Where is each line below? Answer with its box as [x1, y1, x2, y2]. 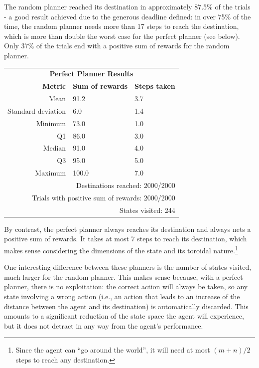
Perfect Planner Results [49, 68, 133, 79]
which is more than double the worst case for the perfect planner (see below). [4, 30, 240, 41]
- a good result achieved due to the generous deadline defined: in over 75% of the [4, 11, 251, 21]
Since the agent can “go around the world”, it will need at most [15, 345, 210, 355]
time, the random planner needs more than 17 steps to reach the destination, [4, 21, 239, 31]
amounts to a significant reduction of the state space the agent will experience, [4, 311, 244, 321]
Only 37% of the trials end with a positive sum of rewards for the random [4, 40, 230, 51]
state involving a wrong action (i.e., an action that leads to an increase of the [4, 291, 240, 301]
